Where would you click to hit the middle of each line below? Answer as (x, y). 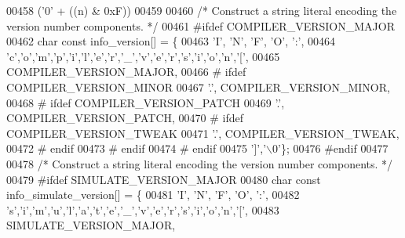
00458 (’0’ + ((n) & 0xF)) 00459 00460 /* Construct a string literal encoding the (202, 10)
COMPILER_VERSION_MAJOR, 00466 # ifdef (126, 72)
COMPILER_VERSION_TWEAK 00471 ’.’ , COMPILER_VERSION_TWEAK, (203, 133)
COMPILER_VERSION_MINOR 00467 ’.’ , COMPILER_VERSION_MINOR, (198, 87)
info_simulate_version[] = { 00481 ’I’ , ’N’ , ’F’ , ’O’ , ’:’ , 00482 (153, 195)
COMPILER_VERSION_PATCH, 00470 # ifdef (125, 118)
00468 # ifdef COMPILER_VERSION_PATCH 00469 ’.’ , (146, 102)
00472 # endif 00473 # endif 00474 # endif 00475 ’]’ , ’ (137, 148)
